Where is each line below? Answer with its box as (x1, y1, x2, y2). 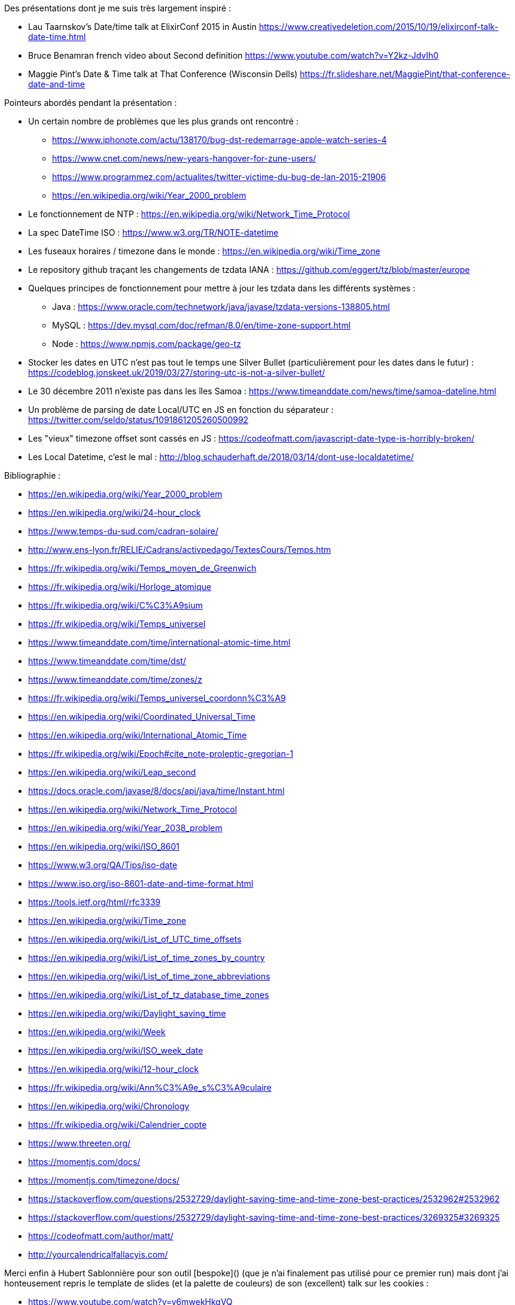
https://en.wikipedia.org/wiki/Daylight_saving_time (28, 1008, 226, 1018)
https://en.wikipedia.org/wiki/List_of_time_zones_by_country (28, 953, 265, 963)
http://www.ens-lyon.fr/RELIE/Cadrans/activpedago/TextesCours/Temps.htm (28, 544, 331, 555)
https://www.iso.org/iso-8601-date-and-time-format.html (28, 878, 254, 889)
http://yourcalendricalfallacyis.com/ (28, 1249, 168, 1260)
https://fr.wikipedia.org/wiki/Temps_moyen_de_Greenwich (28, 563, 257, 573)
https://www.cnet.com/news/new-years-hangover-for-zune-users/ (52, 153, 316, 163)
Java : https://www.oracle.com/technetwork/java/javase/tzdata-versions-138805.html (52, 302, 390, 312)
